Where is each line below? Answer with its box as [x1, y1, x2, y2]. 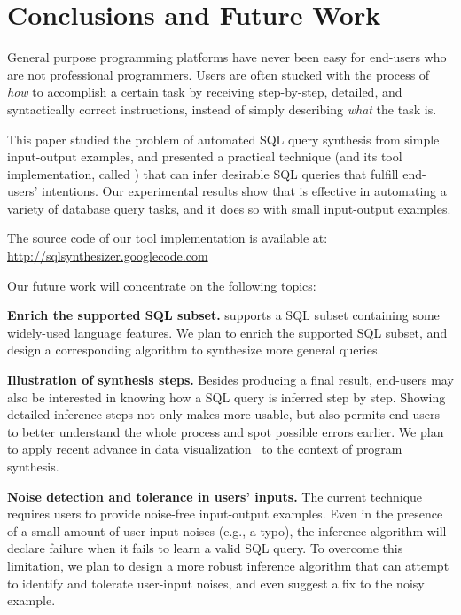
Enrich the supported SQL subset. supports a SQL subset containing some [7, 306, 440, 324]
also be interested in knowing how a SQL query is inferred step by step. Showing [7, 387, 446, 406]
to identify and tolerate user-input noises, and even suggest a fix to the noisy [7, 573, 425, 592]
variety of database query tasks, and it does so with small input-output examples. [7, 199, 451, 217]
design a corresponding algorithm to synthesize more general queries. [7, 340, 381, 359]
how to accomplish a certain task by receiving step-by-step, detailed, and [7, 82, 402, 101]
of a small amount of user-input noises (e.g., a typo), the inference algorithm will [7, 521, 447, 540]
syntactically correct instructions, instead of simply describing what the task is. [7, 99, 437, 118]
